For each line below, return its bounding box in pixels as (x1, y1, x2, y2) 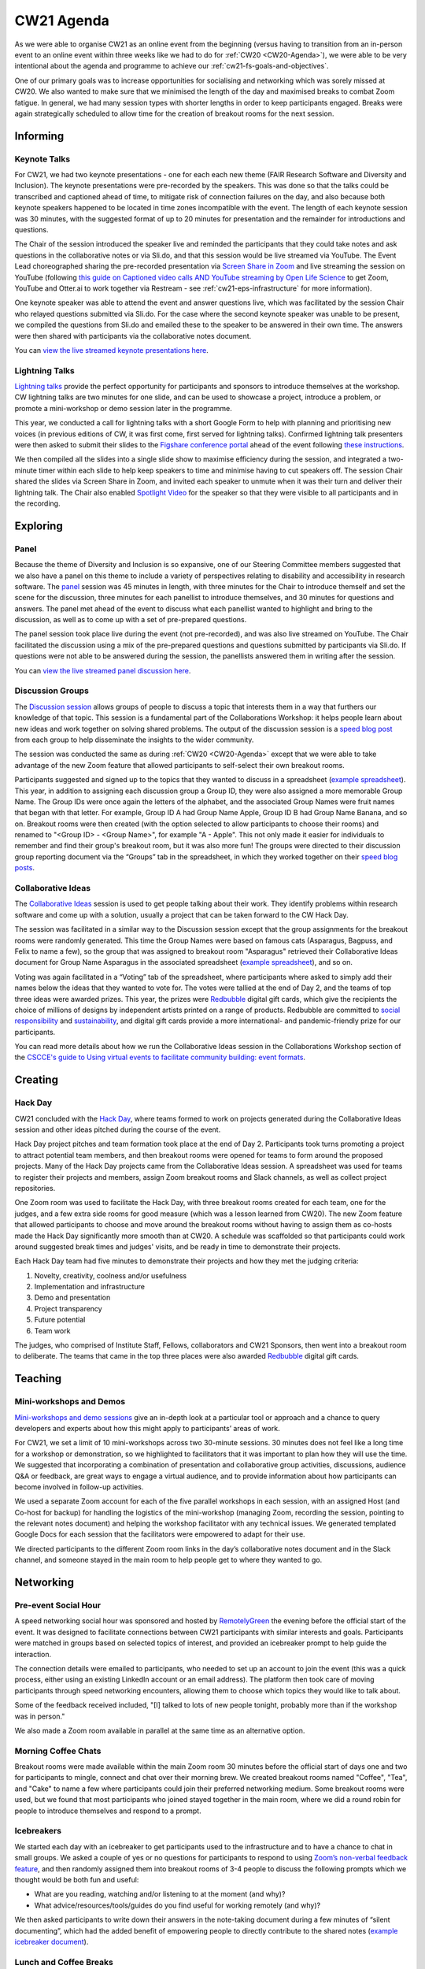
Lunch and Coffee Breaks (14, 1956, 113, 1967)
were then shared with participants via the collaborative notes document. (14, 331, 252, 340)
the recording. (14, 499, 61, 508)
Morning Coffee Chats (14, 1745, 102, 1756)
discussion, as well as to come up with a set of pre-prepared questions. (14, 615, 247, 625)
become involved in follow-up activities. (14, 1481, 144, 1492)
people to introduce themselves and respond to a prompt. (14, 1806, 201, 1815)
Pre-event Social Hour (14, 1600, 102, 1611)
